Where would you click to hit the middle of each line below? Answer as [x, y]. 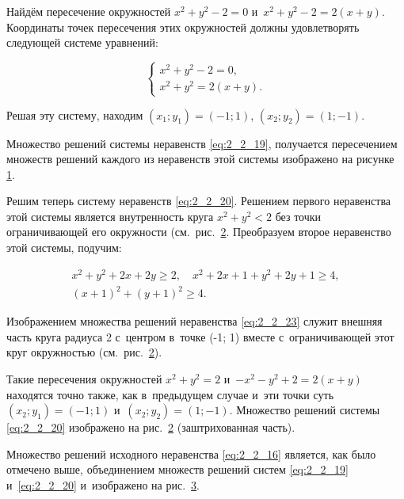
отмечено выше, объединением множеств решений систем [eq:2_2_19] [177, 469]
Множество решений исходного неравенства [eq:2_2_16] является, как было [191, 453]
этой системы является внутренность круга [110, 216]
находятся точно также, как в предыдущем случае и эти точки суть [170, 394]
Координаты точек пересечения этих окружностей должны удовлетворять [183, 27]
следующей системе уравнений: [82, 42]
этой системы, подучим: [64, 248]
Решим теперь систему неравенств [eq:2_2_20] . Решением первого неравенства [199, 201]
